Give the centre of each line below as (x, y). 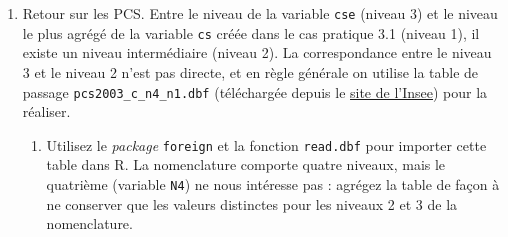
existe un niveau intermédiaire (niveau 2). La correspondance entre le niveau (257, 52)
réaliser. (46, 111)
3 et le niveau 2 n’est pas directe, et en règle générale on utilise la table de (250, 71)
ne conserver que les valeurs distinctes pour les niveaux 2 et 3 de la (252, 203)
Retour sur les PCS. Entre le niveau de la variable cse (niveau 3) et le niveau (260, 13)
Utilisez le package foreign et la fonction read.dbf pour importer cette (266, 144)
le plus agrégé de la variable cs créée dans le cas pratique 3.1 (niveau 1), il (251, 32)
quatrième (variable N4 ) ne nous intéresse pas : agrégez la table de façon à (273, 184)
